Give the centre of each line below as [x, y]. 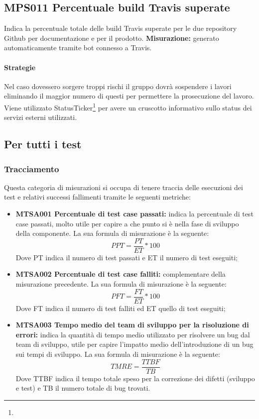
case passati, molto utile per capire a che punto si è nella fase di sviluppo [127, 223]
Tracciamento [32, 168]
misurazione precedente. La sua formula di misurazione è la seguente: [121, 284]
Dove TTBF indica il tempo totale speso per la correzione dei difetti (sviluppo [135, 378]
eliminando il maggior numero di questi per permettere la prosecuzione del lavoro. [129, 96]
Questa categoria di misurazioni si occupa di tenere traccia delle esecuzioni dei [124, 187]
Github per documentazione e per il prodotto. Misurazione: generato [112, 38]
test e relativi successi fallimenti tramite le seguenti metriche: [97, 197]
